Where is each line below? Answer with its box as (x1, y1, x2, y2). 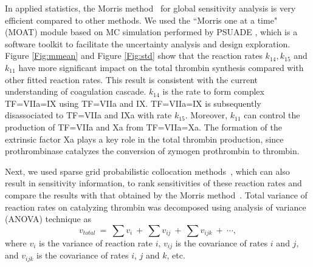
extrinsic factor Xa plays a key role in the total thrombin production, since (5, 132, 284, 145)
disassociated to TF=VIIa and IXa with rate (5, 109, 172, 121)
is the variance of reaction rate (39, 236, 153, 249)
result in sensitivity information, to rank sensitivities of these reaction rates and (5, 177, 302, 189)
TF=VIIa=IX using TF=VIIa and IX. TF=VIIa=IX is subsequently (5, 96, 261, 109)
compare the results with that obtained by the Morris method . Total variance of (5, 188, 308, 201)
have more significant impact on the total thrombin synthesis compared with (18, 61, 304, 73)
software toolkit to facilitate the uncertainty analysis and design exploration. (5, 37, 291, 50)
